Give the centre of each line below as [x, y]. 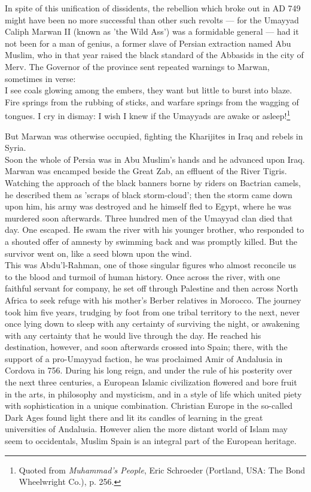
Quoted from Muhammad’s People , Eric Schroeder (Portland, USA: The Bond [162, 470]
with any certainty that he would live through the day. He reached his [133, 335]
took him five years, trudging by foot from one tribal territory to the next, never [153, 312]
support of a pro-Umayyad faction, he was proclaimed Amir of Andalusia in [144, 358]
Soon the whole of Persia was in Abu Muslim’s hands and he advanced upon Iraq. [155, 159]
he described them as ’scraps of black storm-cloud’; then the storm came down [149, 194]
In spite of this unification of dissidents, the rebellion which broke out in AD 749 [153, 8]
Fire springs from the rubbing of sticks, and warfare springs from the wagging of [152, 101]
